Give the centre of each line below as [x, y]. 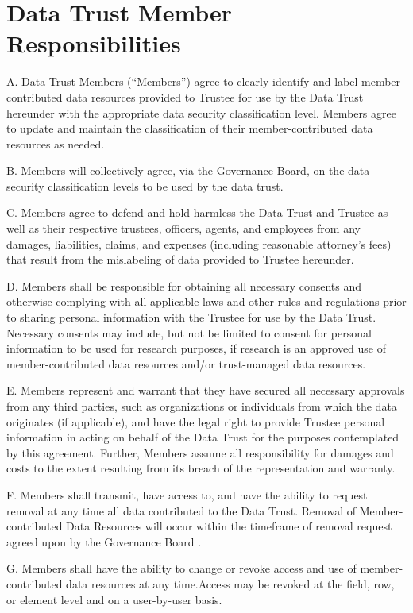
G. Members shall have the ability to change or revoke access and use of [181, 568]
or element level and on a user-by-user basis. [114, 599]
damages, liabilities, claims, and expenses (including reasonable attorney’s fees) [199, 243]
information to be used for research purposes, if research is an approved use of [197, 348]
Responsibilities [94, 43]
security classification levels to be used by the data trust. [145, 185]
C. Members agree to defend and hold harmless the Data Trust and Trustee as [197, 212]
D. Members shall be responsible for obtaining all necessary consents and [184, 285]
